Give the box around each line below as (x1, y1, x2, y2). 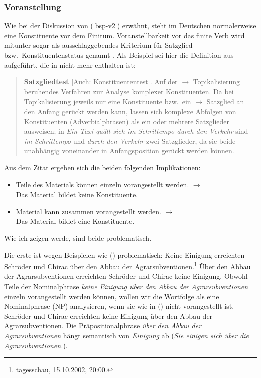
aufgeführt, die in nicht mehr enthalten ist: (4, 59, 136, 70)
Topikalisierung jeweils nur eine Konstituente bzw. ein (24, 96, 191, 107)
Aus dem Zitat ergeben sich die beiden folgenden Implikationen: (4, 162, 201, 172)
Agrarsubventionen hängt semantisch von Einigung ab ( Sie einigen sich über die (4, 330, 249, 340)
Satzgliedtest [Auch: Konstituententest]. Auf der (24, 76, 178, 87)
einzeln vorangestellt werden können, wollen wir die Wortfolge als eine (4, 291, 219, 301)
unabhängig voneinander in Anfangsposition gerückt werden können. (24, 145, 234, 156)
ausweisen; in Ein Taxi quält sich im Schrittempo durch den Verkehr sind (24, 126, 248, 136)
